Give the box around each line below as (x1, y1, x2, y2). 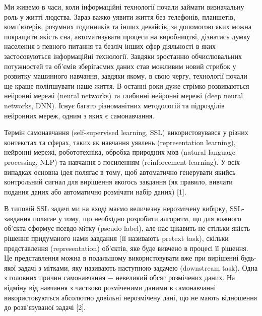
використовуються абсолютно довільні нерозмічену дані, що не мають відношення (4, 292, 257, 302)
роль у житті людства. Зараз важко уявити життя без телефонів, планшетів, (4, 11, 235, 22)
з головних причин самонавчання (4, 272, 106, 283)
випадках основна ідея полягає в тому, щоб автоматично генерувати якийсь (4, 166, 236, 177)
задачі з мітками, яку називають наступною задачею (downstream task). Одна (18, 262, 258, 273)
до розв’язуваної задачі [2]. (4, 302, 86, 312)
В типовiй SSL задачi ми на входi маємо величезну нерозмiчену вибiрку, (4, 203, 228, 214)
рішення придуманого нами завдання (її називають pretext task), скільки (4, 233, 229, 243)
